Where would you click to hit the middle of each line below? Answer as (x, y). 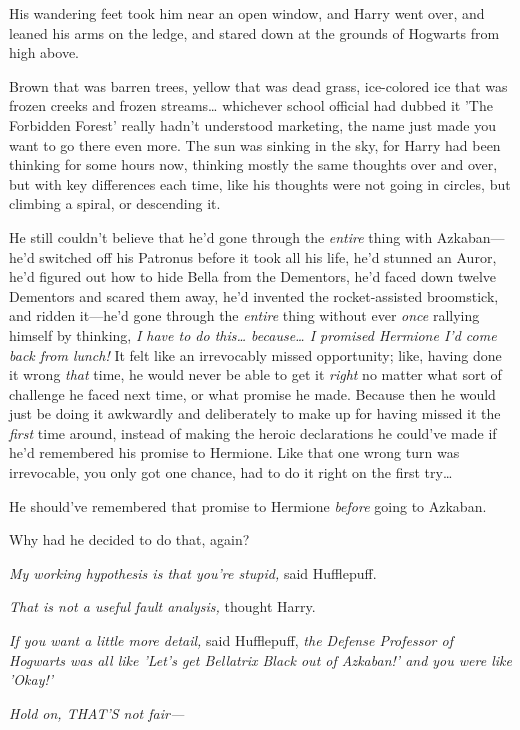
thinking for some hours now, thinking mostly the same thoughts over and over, (253, 164)
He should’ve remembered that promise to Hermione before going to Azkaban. (248, 505)
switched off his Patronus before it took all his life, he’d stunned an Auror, (268, 256)
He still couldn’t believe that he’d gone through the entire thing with (221, 236)
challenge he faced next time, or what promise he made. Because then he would (252, 393)
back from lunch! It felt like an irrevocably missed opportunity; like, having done (255, 354)
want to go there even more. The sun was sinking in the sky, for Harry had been (255, 144)
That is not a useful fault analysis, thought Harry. (162, 606)
